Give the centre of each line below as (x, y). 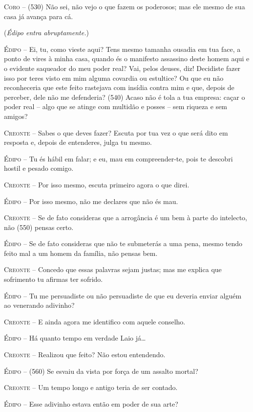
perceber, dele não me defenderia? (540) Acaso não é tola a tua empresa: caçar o (125, 97)
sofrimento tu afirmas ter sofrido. (53, 279)
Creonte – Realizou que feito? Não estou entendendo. (85, 355)
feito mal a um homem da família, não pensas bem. (81, 253)
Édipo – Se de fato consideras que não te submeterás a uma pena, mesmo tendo (123, 243)
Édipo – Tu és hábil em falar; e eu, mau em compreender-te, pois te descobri (118, 158)
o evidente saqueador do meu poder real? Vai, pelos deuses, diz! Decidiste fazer (122, 68)
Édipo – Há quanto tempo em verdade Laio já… (75, 338)
